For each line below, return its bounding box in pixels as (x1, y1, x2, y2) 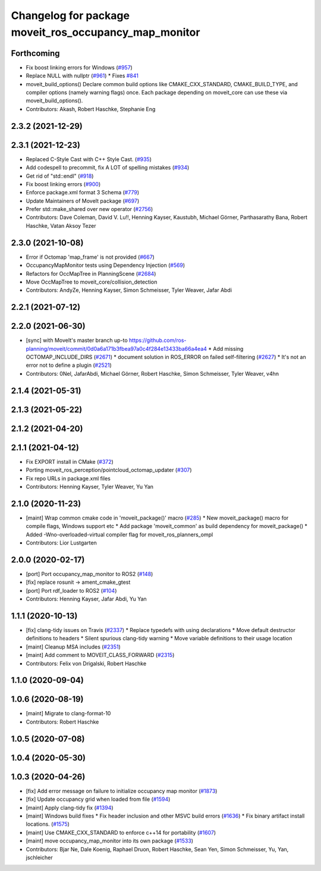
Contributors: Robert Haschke (26, 718, 99, 725)
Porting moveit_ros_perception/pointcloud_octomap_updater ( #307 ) (26, 467, 193, 474)
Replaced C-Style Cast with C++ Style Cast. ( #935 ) (26, 155, 152, 163)
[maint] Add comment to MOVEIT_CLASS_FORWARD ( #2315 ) (26, 652, 175, 659)
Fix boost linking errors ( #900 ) (26, 180, 101, 187)
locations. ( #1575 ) (26, 820, 70, 828)
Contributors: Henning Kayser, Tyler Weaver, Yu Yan (26, 483, 154, 490)
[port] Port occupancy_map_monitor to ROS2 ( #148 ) (26, 570, 153, 577)
